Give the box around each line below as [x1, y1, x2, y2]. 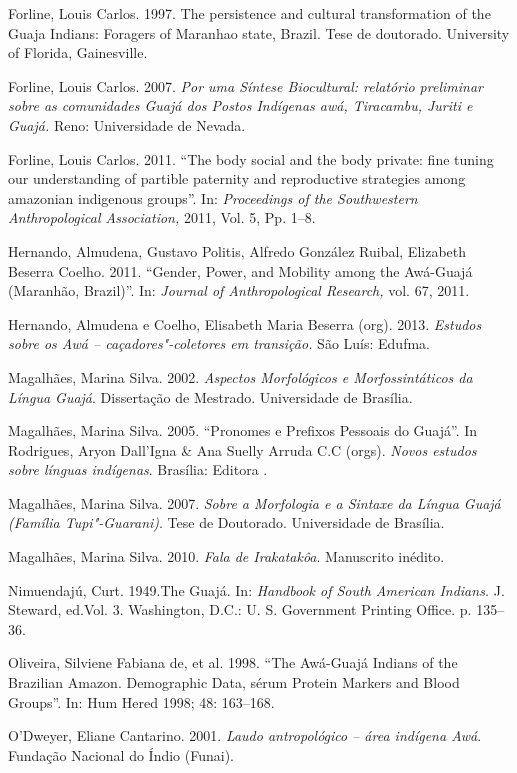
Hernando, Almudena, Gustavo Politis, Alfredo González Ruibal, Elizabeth [8, 240, 467, 261]
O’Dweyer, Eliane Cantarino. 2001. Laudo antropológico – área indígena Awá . [8, 725, 482, 746]
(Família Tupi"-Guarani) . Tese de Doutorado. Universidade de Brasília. [8, 512, 445, 533]
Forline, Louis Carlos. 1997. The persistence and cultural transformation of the [8, 3, 491, 23]
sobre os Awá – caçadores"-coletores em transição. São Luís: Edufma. [8, 333, 430, 354]
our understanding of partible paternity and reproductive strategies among [8, 168, 466, 189]
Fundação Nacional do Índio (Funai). [8, 744, 235, 765]
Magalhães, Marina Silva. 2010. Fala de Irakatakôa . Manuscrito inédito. [8, 546, 445, 567]
